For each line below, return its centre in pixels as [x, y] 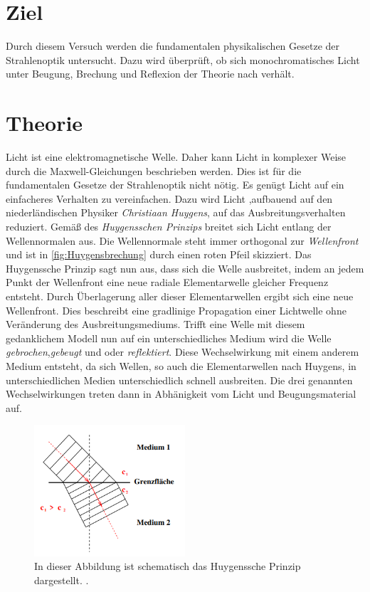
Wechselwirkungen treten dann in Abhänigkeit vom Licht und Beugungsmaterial [181, 394]
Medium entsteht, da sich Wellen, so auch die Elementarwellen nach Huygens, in [181, 365]
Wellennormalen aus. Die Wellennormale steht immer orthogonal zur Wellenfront [182, 240]
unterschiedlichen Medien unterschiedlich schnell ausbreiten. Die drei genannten [179, 380]
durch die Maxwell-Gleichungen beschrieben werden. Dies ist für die [154, 170]
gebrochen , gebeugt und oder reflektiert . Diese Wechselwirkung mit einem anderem [183, 352]
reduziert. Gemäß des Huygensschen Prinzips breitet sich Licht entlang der [169, 226]
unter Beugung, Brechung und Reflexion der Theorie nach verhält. [150, 74]
